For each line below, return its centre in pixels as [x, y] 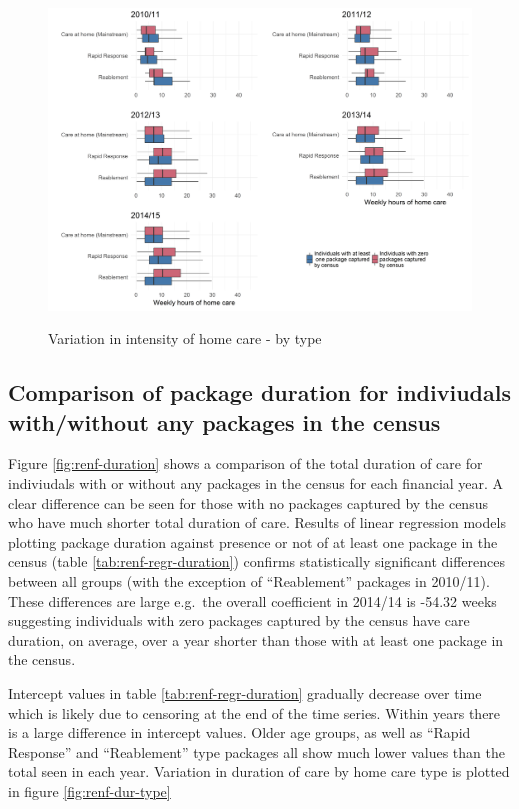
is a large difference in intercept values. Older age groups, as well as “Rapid [239, 732]
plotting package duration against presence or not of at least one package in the [253, 541]
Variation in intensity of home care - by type [185, 338]
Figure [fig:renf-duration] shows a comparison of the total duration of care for [245, 463]
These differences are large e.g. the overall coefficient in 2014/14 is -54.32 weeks [252, 600]
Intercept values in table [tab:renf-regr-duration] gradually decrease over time [245, 692]
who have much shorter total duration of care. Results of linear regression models [257, 522]
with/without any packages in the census [224, 421]
